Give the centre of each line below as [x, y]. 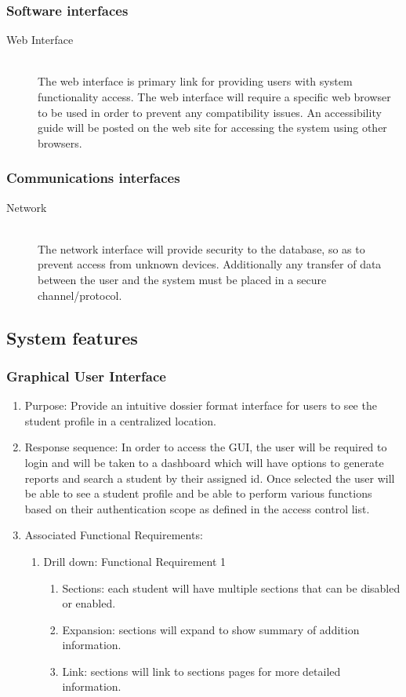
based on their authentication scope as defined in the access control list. [197, 508]
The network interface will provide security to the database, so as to [201, 248]
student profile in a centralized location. [120, 420]
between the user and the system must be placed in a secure [182, 279]
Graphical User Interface [86, 376]
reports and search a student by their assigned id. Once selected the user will [210, 478]
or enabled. [89, 603]
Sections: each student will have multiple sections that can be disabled [231, 588]
